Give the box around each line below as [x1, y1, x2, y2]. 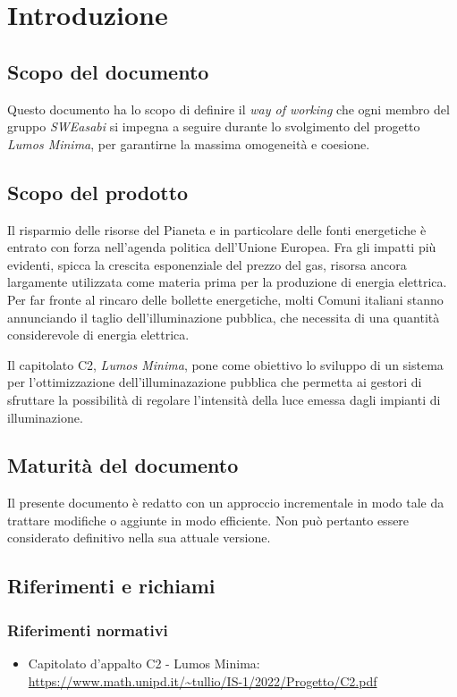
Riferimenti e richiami [7, 572, 216, 600]
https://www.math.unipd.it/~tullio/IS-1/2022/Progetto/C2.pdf [28, 671, 377, 690]
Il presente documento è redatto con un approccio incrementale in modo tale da [7, 493, 444, 512]
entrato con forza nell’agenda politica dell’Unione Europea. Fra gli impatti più [7, 238, 436, 256]
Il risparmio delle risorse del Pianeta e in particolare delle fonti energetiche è [7, 220, 427, 239]
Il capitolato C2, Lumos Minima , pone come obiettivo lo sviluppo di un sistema [7, 355, 444, 374]
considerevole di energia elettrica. [7, 325, 190, 344]
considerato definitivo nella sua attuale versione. [7, 528, 271, 547]
